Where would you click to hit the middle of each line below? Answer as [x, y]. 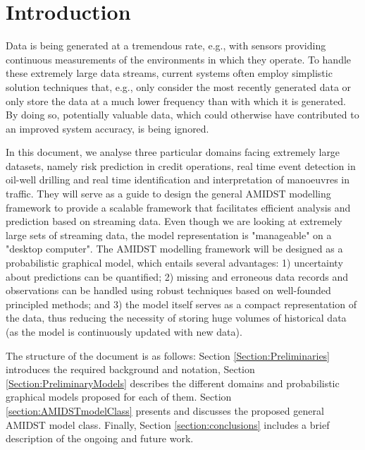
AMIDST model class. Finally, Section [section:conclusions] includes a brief [168, 424]
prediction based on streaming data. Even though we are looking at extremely [174, 221]
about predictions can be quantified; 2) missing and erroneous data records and [177, 276]
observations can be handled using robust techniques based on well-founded [168, 290]
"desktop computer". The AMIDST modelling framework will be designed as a [174, 249]
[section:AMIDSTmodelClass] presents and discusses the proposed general [165, 410]
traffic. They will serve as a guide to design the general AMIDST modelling [168, 194]
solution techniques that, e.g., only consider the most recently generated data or [179, 86]
